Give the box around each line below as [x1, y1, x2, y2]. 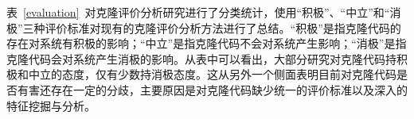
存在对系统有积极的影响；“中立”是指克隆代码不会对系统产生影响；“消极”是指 [6, 35, 407, 52]
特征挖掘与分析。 [6, 97, 96, 113]
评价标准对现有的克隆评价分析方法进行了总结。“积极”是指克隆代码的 [45, 19, 401, 36]
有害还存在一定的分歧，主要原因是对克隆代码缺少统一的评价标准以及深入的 [17, 81, 408, 98]
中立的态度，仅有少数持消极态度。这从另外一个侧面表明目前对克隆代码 [28, 66, 396, 83]
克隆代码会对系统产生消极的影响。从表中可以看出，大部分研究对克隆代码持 [6, 50, 396, 67]
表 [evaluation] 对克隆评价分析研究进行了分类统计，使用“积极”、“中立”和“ [6, 4, 390, 20]
